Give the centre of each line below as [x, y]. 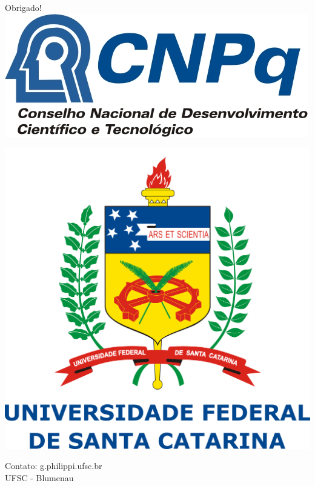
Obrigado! [23, 7]
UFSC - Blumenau [39, 477]
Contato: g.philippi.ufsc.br [54, 466]
